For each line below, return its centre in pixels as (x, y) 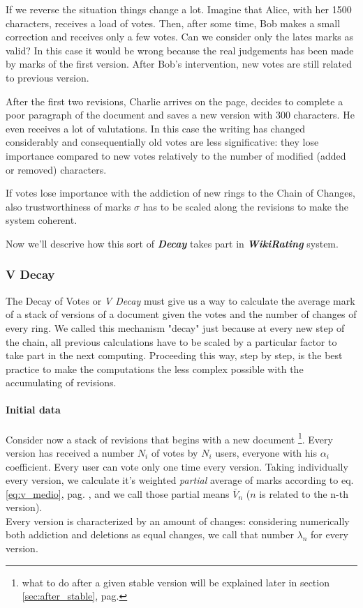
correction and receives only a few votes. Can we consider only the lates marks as (179, 37)
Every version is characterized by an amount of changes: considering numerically (178, 520)
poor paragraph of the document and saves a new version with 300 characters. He (180, 115)
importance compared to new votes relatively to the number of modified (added (176, 155)
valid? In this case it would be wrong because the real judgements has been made (180, 50)
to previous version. (47, 77)
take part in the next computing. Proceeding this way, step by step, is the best (174, 355)
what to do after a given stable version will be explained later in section (176, 582)
